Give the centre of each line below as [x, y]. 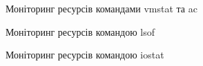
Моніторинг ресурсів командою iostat [85, 55]
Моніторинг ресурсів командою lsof [80, 31]
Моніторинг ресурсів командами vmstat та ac [101, 8]
